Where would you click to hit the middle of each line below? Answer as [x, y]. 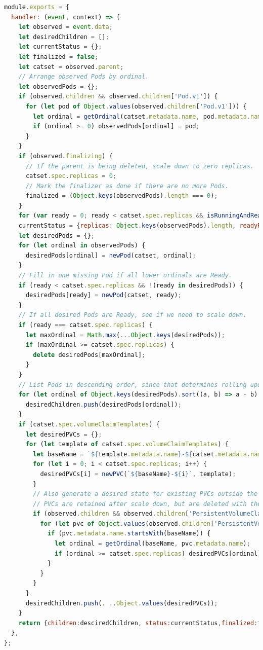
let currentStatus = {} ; [60, 47]
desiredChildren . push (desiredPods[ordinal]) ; [103, 404]
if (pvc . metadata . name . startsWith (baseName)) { [129, 534]
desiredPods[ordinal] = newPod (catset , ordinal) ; [111, 255]
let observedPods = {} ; [58, 86]
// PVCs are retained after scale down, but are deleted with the [147, 504]
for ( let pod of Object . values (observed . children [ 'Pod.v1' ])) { [136, 106]
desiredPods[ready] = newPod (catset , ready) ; [103, 295]
